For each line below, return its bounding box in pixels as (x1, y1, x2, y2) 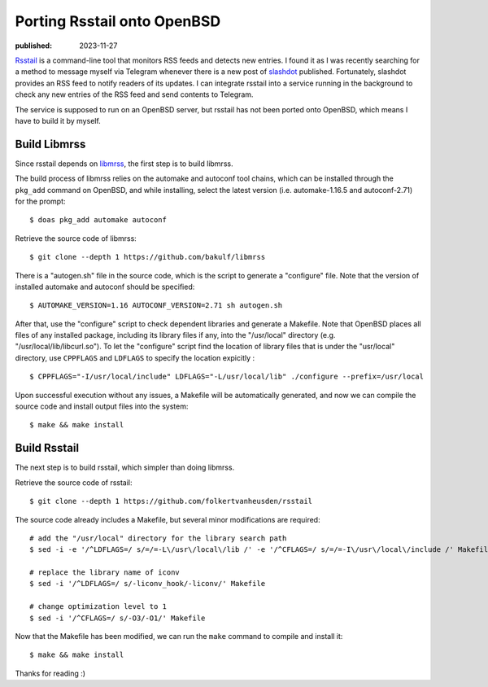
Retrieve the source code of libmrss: (15, 233, 137, 243)
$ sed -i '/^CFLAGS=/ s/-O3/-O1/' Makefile (29, 613, 206, 623)
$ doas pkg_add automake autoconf (29, 216, 167, 225)
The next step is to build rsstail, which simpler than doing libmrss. (15, 462, 235, 472)
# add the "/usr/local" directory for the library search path (29, 533, 287, 543)
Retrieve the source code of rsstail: (15, 477, 133, 488)
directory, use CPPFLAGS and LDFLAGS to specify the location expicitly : (15, 352, 255, 362)
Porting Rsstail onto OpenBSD (15, 12, 221, 30)
